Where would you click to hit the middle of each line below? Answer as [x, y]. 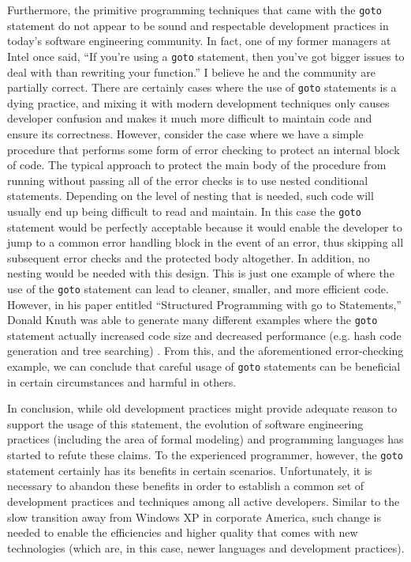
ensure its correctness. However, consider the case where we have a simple [185, 133]
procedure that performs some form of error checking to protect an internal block [204, 149]
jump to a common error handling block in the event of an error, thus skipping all [205, 242]
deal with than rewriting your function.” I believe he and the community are [191, 72]
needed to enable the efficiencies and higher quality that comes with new [183, 532]
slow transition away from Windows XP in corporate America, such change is [194, 517]
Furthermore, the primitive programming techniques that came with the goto [194, 9]
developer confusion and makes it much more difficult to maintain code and [190, 118]
